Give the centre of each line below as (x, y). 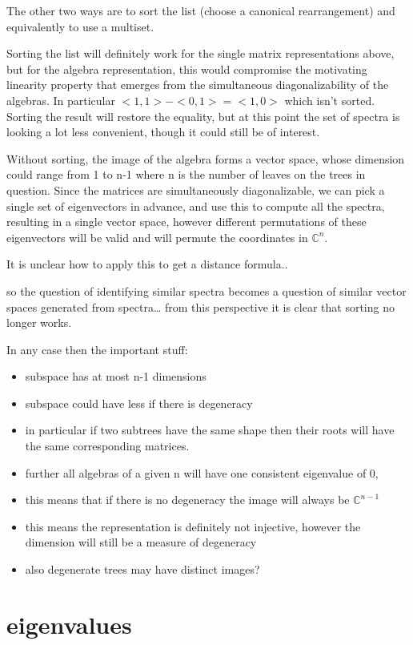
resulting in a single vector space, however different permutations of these (186, 222)
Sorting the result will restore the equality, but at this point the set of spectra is (203, 116)
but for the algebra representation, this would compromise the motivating (187, 69)
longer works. (39, 322)
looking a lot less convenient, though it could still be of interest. (163, 132)
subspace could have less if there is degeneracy (139, 403)
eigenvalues (69, 624)
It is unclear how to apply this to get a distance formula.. (147, 264)
